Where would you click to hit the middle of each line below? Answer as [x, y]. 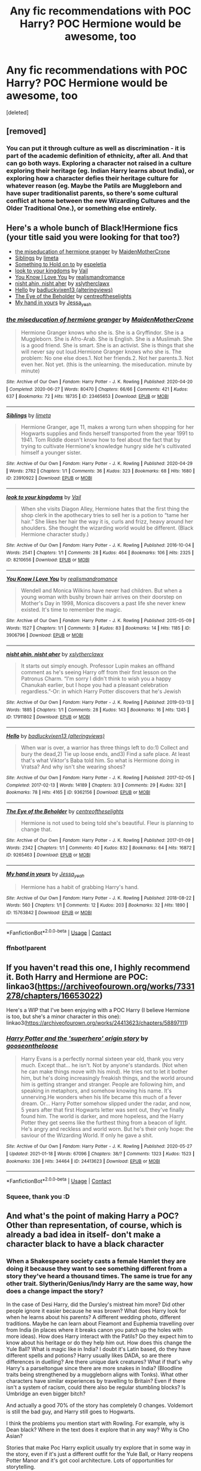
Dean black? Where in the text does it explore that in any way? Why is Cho [98, 1430]
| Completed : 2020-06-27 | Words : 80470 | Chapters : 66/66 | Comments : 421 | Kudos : [97, 389]
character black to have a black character [85, 1244]
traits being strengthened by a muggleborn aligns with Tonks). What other [97, 1374]
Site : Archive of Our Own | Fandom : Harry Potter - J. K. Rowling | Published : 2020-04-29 [100, 464]
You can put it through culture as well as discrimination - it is [96, 148]
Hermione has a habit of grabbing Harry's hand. [80, 887]
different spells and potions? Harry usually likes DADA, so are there [89, 1355]
